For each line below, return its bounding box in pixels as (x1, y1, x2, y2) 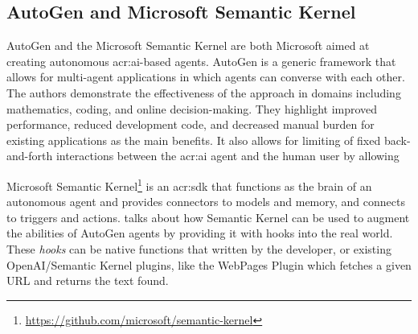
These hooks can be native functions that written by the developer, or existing (6, 240, 391, 257)
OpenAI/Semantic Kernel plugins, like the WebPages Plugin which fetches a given (6, 256, 412, 273)
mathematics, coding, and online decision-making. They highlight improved (6, 100, 378, 117)
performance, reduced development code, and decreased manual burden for (6, 116, 375, 133)
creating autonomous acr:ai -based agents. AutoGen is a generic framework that (6, 52, 396, 69)
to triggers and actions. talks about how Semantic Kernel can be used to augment (6, 208, 410, 225)
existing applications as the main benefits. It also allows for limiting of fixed (6, 131, 381, 148)
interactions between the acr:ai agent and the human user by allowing (55, 147, 400, 164)
